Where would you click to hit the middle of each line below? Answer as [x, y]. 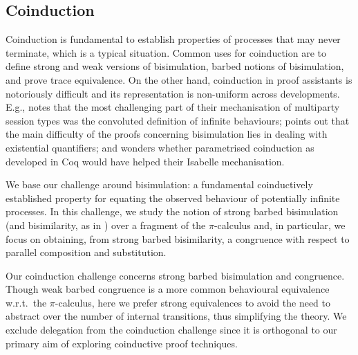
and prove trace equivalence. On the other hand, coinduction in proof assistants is [179, 79]
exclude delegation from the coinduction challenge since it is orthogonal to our [171, 330]
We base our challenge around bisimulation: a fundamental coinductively [159, 184]
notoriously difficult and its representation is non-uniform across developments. [173, 93]
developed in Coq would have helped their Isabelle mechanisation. [145, 161]
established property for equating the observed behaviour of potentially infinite [173, 198]
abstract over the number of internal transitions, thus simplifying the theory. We [176, 316]
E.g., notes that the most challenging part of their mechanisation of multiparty [173, 107]
